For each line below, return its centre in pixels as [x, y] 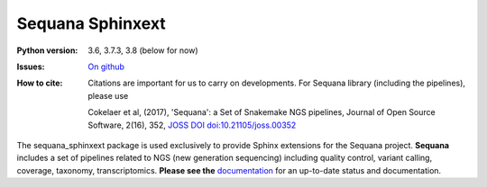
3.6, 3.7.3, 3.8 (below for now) [143, 50]
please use [108, 95]
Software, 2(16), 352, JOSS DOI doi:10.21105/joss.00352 [192, 125]
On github [106, 67]
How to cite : [40, 83]
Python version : [47, 50]
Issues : [31, 67]
